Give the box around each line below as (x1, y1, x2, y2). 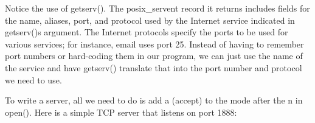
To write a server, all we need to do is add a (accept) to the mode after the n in (5, 94, 303, 107)
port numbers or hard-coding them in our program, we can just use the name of (5, 49, 303, 62)
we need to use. (5, 73, 62, 86)
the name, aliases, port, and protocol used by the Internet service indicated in (5, 13, 295, 26)
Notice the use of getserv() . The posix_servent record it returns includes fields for (5, 2, 310, 14)
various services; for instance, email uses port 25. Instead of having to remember (5, 37, 304, 50)
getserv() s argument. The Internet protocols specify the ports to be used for (5, 26, 288, 38)
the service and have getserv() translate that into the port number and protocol (5, 61, 302, 74)
